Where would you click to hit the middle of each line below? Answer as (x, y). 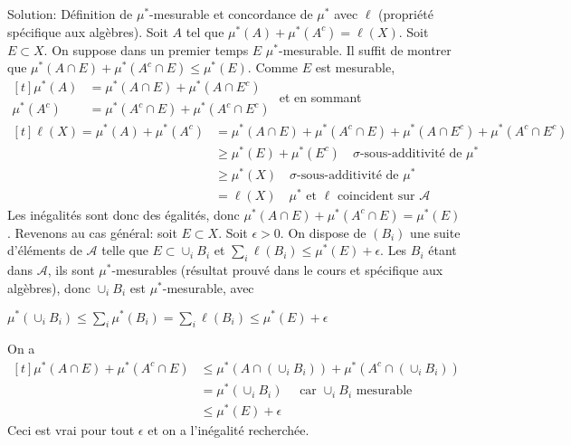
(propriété (406, 14)
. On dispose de (323, 232)
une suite (435, 232)
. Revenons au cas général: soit (92, 232)
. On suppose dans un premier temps (146, 49)
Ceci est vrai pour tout (71, 430)
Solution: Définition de (70, 14)
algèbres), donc (49, 287)
